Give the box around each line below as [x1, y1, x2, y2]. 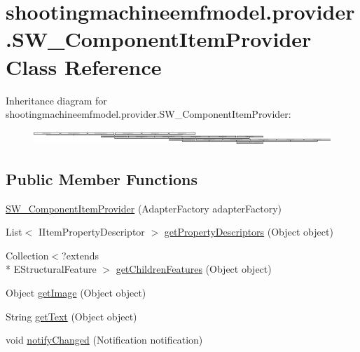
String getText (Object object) [6, 309, 137, 323]
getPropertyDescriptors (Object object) [164, 224, 333, 239]
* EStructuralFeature [6, 262, 97, 276]
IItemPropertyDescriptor [38, 224, 145, 239]
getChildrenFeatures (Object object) [116, 262, 272, 276]
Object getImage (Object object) [6, 285, 146, 299]
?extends [62, 248, 99, 262]
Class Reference [6, 52, 162, 81]
